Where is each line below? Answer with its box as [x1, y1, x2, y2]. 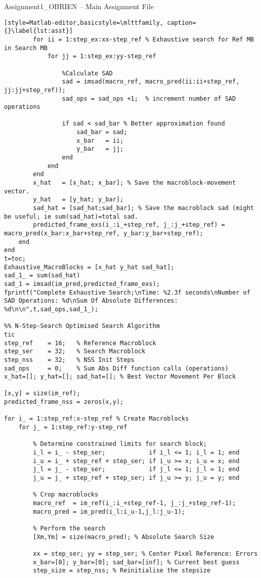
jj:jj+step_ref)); [4, 86, 66, 94]
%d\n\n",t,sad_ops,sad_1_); [4, 305, 99, 313]
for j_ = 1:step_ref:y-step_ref [18, 424, 127, 431]
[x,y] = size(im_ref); [4, 390, 80, 397]
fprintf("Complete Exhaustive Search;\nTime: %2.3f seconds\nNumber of [4, 288, 250, 296]
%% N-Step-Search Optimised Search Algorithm [4, 322, 160, 330]
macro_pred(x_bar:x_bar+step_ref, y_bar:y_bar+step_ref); [4, 230, 203, 237]
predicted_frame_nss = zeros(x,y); [4, 398, 124, 406]
